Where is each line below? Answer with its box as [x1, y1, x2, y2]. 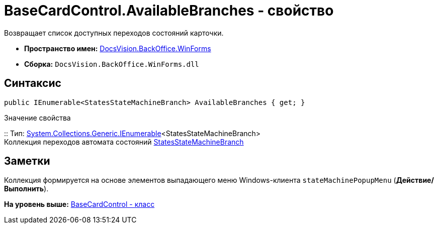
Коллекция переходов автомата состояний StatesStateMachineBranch [4, 137, 244, 146]
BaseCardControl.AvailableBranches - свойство [4, 2, 334, 19]
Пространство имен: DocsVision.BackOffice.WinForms [24, 44, 211, 53]
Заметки [4, 155, 50, 168]
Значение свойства [4, 113, 71, 122]
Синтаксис [4, 77, 61, 90]
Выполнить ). [4, 184, 49, 193]
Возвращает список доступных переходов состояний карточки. [4, 28, 224, 37]
